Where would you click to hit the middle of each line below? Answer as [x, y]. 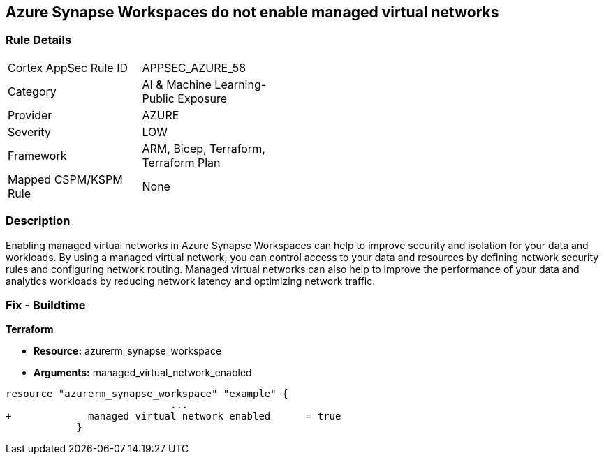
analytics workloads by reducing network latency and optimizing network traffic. [191, 281]
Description [38, 221]
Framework [37, 155]
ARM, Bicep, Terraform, [204, 148]
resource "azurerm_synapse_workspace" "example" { [147, 394]
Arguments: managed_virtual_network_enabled [143, 373]
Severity [29, 132]
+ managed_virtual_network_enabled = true [174, 416]
